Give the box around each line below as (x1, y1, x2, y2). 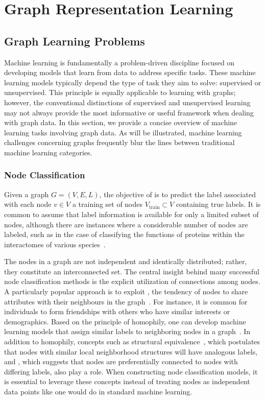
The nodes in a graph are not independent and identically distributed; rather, (4, 256, 247, 267)
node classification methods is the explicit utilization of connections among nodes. (4, 276, 260, 287)
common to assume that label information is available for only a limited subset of (4, 208, 259, 219)
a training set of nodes (72, 199, 143, 209)
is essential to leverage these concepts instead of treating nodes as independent (4, 376, 250, 387)
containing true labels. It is (176, 199, 261, 209)
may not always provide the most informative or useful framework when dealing (4, 107, 254, 117)
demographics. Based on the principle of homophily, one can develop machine (4, 316, 246, 326)
